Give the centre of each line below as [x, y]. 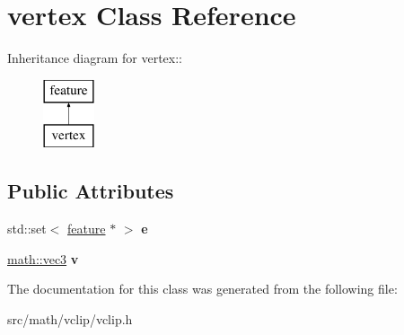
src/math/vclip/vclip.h [70, 318]
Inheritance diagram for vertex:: [95, 58]
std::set [27, 229]
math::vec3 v [43, 258]
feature [87, 229]
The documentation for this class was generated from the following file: [202, 289]
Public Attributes [91, 191]
